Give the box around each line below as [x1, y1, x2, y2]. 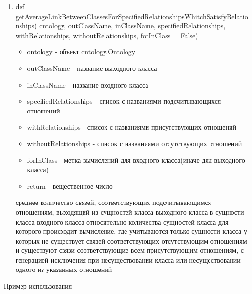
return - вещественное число [27, 181, 113, 191]
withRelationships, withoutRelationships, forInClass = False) [15, 30, 198, 40]
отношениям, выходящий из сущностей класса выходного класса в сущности [15, 206, 244, 217]
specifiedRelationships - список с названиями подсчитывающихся [27, 96, 221, 106]
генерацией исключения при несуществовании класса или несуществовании [15, 254, 241, 265]
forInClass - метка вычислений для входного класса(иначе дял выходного [27, 155, 245, 165]
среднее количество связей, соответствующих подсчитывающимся [15, 197, 211, 207]
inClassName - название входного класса [27, 79, 148, 90]
